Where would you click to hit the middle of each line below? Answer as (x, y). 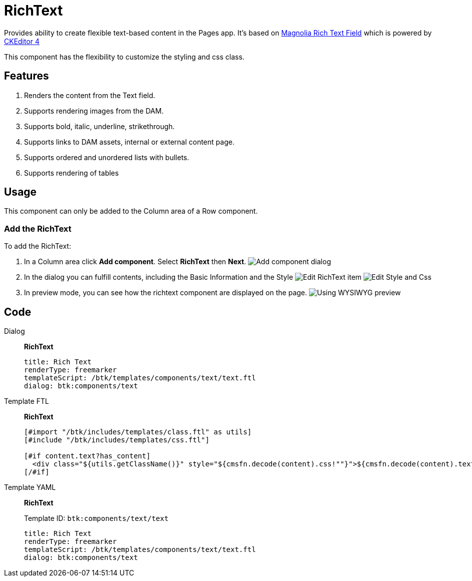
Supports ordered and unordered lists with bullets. (107, 157)
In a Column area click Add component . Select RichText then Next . (135, 262)
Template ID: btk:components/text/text (96, 518)
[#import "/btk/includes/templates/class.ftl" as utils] (138, 432)
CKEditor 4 (22, 41)
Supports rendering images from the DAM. (94, 111)
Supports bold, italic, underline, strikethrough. (99, 126)
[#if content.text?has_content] (87, 456)
